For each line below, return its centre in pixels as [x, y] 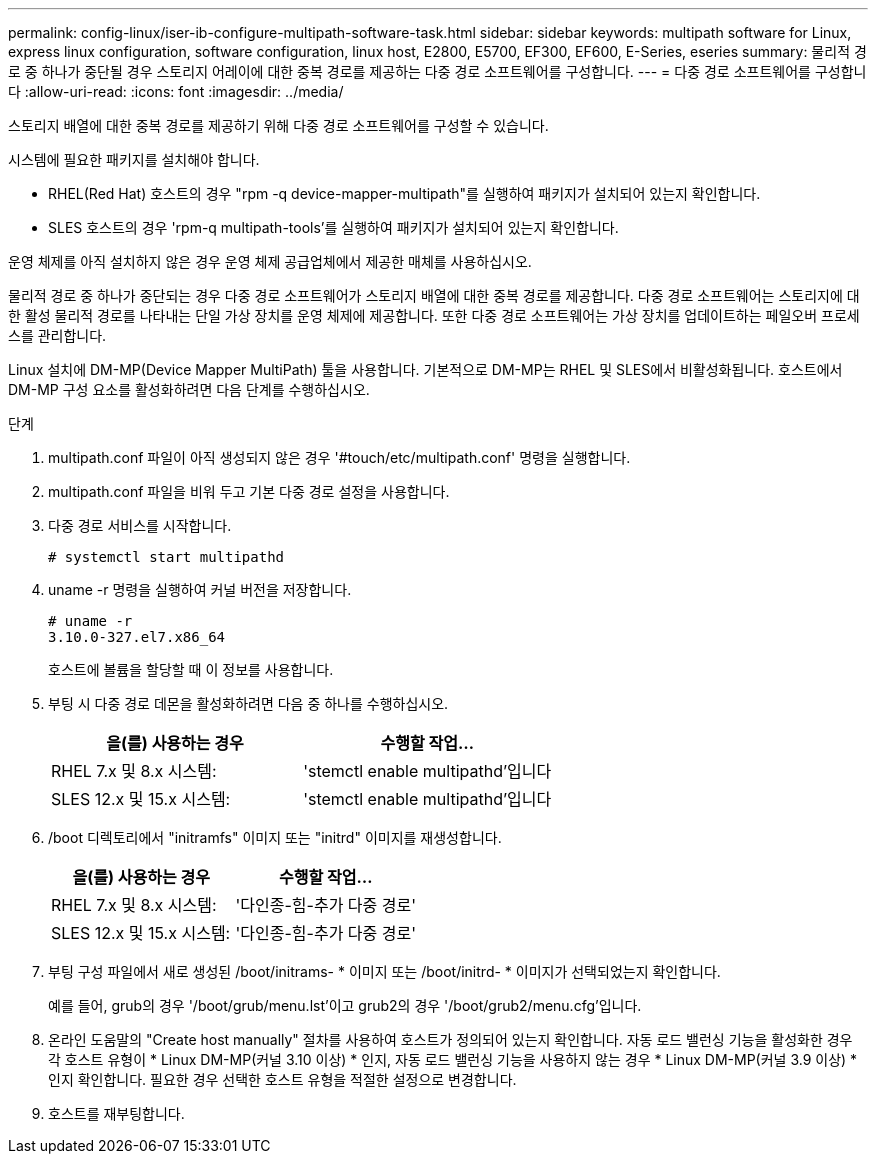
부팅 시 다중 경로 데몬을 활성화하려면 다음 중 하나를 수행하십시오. [248, 703]
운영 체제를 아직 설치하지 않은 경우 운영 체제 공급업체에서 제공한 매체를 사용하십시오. [270, 261]
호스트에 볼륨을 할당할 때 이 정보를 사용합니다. [191, 669]
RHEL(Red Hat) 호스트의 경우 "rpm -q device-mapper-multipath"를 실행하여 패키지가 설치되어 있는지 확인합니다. [404, 193]
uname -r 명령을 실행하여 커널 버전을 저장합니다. [200, 589]
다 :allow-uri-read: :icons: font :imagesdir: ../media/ [176, 91]
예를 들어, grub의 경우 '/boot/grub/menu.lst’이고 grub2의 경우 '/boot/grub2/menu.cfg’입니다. [345, 1005]
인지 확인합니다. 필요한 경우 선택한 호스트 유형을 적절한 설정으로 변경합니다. [282, 1079]
